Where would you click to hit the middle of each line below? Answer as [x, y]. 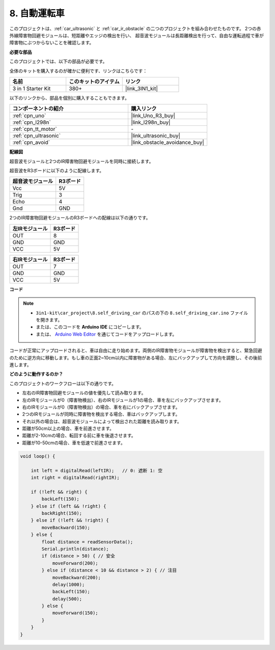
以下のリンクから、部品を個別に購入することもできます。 [70, 98]
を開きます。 [49, 320]
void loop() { [38, 456]
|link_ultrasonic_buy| [156, 136]
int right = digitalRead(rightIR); [75, 478]
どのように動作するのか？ [36, 374]
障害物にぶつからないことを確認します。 [52, 43]
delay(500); [67, 599]
